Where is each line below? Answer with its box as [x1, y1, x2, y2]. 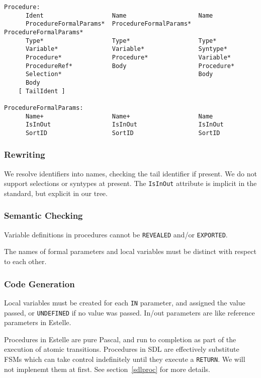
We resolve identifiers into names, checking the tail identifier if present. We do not [4, 168, 257, 178]
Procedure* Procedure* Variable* [25, 53, 231, 61]
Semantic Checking [4, 209, 83, 222]
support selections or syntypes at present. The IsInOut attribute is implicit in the [4, 178, 257, 188]
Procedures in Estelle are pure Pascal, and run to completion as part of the [4, 334, 236, 344]
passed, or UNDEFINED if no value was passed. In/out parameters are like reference [4, 307, 255, 318]
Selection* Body [25, 71, 213, 78]
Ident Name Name [25, 12, 213, 19]
